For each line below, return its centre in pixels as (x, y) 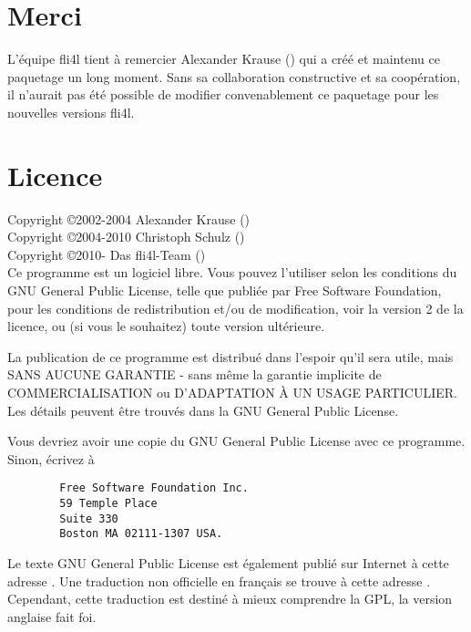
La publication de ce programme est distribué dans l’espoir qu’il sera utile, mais (230, 356)
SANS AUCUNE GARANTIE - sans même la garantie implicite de (195, 374)
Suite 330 (89, 518)
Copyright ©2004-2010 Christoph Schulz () (126, 237)
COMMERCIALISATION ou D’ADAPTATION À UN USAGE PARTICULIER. (233, 392)
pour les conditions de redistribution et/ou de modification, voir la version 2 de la (235, 308)
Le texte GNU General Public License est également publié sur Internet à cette (228, 562)
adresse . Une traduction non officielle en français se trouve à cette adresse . (219, 580)
